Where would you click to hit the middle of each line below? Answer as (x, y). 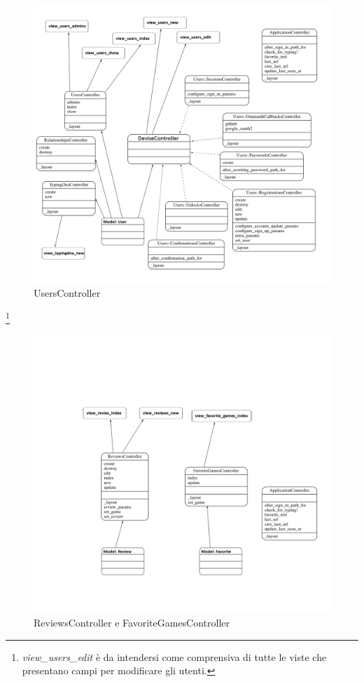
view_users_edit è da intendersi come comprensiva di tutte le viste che (174, 656)
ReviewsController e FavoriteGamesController (132, 623)
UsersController (67, 292)
